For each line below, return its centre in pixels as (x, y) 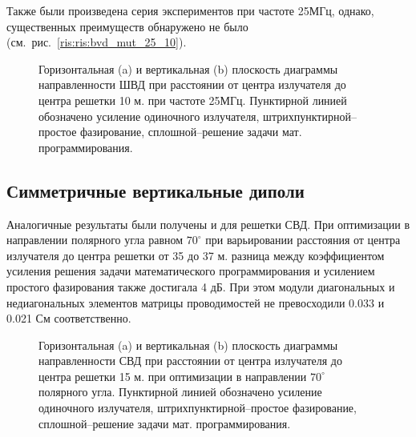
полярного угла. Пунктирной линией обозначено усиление (180, 392)
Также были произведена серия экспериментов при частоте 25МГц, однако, (190, 10)
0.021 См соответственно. (69, 318)
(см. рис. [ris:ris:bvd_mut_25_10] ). (97, 42)
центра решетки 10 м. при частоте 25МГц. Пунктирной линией (193, 100)
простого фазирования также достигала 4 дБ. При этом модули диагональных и (201, 286)
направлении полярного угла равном (95, 240)
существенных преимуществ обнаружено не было (127, 26)
